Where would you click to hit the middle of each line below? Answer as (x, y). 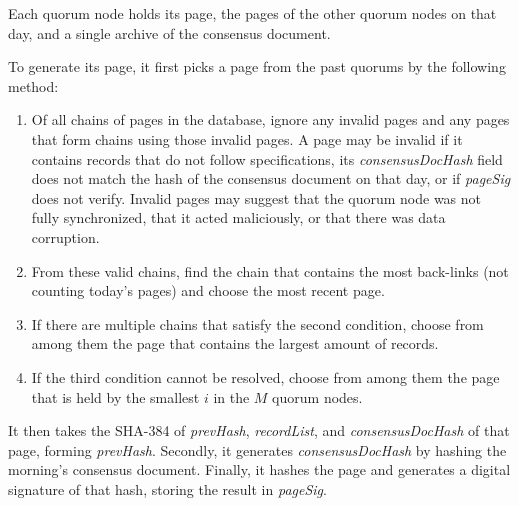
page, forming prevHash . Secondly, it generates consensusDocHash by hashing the (257, 449)
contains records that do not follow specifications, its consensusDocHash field (267, 158)
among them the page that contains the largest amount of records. (235, 343)
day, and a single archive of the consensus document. (169, 32)
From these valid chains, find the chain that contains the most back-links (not (270, 270)
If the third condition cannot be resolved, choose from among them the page (265, 376)
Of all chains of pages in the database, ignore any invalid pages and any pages (270, 119)
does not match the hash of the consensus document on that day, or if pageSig (271, 178)
